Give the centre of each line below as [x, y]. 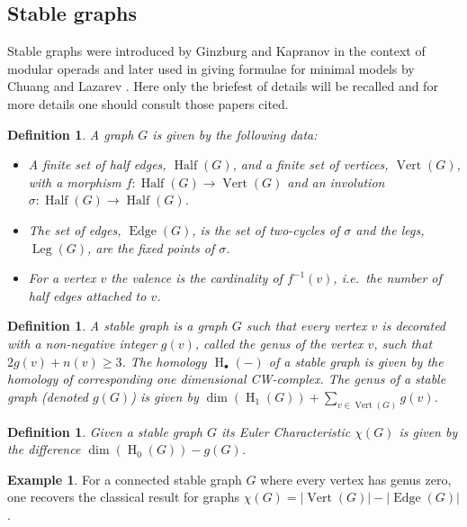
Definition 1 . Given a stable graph [105, 431]
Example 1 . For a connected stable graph [125, 479]
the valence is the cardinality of [197, 278]
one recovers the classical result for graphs [123, 497]
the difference [44, 449]
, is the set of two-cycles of [266, 229]
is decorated [414, 326]
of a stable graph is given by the [356, 361]
